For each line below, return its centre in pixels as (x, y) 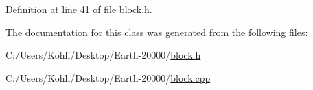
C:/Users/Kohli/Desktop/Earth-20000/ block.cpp (108, 77)
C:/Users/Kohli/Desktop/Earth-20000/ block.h (103, 55)
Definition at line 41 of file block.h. (79, 9)
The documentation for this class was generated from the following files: (157, 32)
